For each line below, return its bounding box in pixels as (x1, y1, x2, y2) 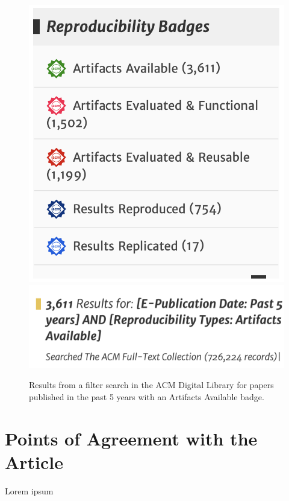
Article (5, 449, 64, 474)
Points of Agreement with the (5, 426, 258, 450)
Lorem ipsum (5, 484, 54, 497)
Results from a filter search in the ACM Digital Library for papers (29, 378, 274, 391)
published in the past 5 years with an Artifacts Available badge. (29, 390, 264, 403)
